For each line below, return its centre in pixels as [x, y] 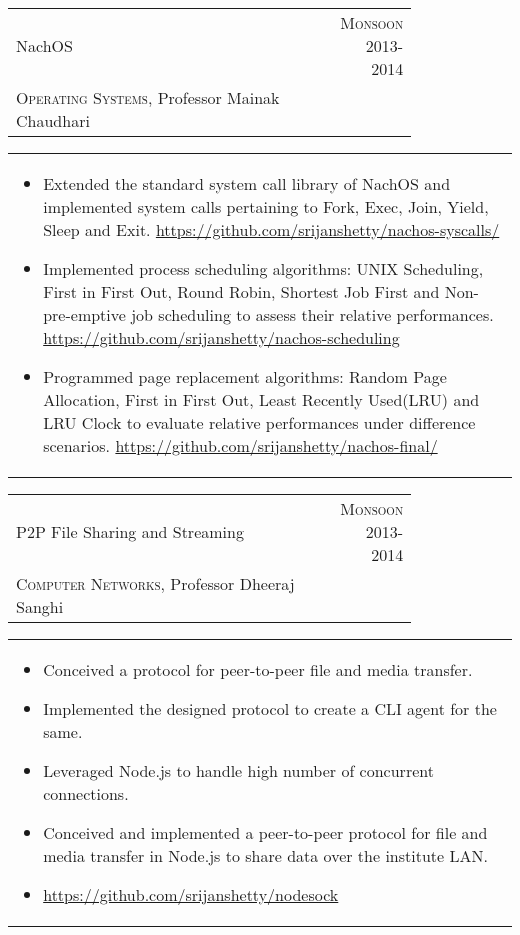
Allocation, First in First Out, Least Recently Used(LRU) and [261, 399]
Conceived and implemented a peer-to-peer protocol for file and [265, 832]
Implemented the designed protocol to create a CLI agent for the [270, 708]
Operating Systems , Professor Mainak [148, 97]
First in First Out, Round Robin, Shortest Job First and [241, 291]
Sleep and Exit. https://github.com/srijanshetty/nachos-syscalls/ [271, 229]
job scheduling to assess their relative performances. [312, 314]
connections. [86, 793]
